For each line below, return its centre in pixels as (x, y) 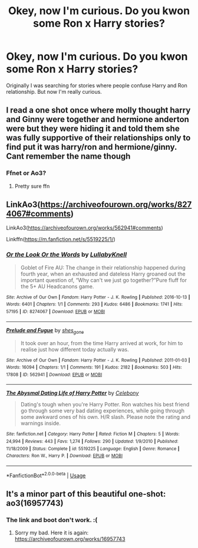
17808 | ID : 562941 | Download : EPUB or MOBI (54, 375)
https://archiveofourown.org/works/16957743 (70, 539)
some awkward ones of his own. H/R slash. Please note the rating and (105, 417)
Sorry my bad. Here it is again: (52, 533)
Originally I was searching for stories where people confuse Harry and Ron (97, 85)
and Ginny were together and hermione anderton (98, 119)
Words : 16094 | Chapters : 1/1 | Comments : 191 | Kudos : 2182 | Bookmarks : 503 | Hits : (94, 367)
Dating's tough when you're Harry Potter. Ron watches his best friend (105, 405)
